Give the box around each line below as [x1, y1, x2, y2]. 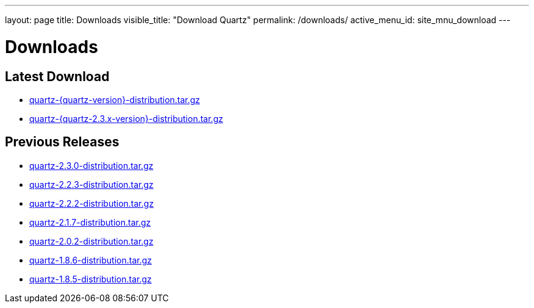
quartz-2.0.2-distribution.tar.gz [29, 235, 154, 246]
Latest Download [5, 68, 110, 84]
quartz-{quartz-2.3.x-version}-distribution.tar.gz [29, 113, 223, 124]
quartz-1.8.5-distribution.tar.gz [29, 273, 152, 284]
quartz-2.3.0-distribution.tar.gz [29, 160, 154, 171]
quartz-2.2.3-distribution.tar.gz [29, 179, 154, 190]
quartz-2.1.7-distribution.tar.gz [29, 217, 151, 227]
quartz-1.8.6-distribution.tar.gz [29, 254, 152, 265]
